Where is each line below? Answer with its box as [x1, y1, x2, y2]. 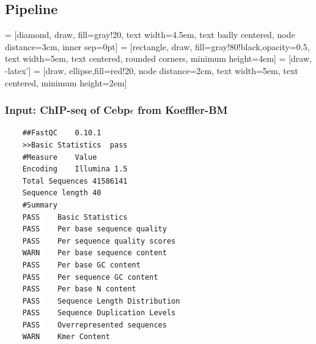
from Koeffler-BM [138, 102, 228, 118]
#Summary [22, 200, 57, 209]
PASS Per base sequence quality [22, 225, 167, 234]
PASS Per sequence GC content [22, 272, 158, 282]
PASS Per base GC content [22, 260, 141, 269]
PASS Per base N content [22, 285, 136, 294]
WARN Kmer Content [22, 332, 110, 342]
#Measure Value [22, 152, 97, 162]
